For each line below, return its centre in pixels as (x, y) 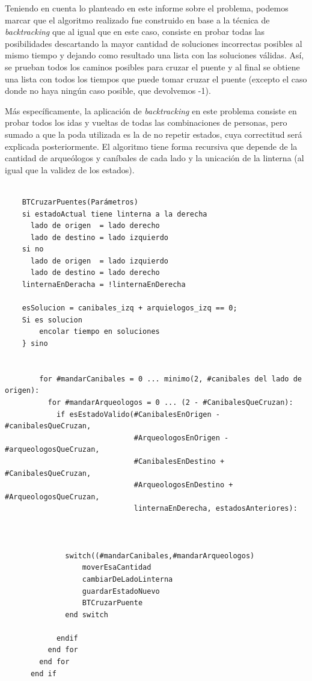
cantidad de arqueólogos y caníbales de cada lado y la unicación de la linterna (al (154, 158)
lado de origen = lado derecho (95, 226)
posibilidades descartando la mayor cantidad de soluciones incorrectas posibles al (154, 43)
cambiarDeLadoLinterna (127, 579)
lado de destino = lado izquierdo (99, 237)
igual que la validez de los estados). (70, 169)
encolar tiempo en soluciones (99, 332)
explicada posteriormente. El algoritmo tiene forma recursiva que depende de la (151, 146)
